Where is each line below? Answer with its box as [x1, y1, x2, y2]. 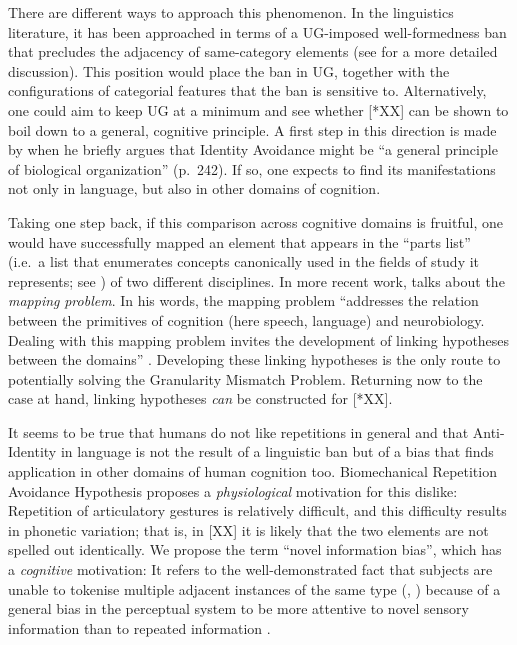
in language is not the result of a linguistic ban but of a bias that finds [60, 441, 494, 462]
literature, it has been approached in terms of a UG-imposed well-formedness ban [8, 21, 507, 42]
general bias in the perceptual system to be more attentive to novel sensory [8, 598, 469, 619]
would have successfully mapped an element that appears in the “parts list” [8, 231, 471, 252]
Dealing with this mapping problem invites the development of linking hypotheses [8, 329, 510, 350]
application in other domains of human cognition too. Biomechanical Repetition [8, 461, 497, 482]
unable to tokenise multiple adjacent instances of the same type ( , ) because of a [8, 578, 501, 599]
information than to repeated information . [8, 617, 271, 638]
